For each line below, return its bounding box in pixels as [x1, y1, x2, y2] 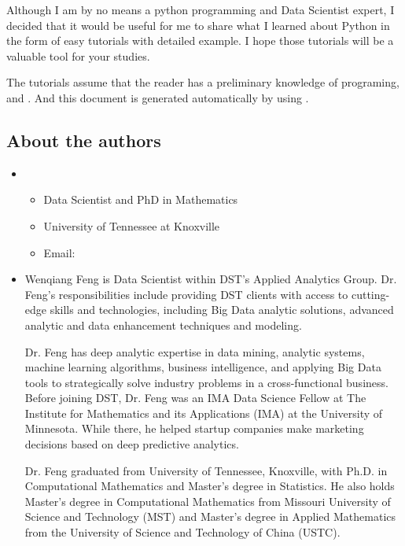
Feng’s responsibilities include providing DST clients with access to [24, 286, 348, 302]
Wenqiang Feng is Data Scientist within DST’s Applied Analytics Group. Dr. [24, 271, 397, 287]
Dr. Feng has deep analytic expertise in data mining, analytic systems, [24, 343, 365, 360]
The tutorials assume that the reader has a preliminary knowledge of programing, [6, 74, 399, 90]
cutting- [351, 286, 390, 302]
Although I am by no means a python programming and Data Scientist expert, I [6, 2, 395, 17]
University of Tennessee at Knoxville [43, 217, 220, 234]
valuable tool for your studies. [6, 47, 150, 64]
